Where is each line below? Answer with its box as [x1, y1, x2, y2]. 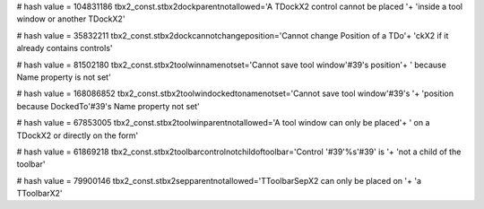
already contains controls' [16, 43, 113, 54]
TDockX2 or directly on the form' [16, 130, 139, 141]
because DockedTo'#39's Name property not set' [16, 100, 201, 111]
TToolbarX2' [16, 188, 63, 199]
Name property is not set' [16, 72, 111, 83]
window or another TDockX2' [16, 13, 125, 24]
